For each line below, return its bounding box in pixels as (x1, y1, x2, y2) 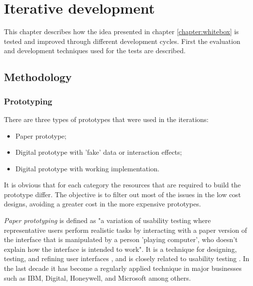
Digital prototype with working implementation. (15, 163, 160, 173)
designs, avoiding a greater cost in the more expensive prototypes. (4, 199, 201, 209)
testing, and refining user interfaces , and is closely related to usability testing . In (4, 253, 250, 264)
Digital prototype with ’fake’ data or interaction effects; (15, 147, 182, 157)
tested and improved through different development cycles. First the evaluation (4, 36, 240, 46)
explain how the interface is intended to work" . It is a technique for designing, (4, 244, 237, 254)
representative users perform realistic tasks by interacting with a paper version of (4, 225, 247, 235)
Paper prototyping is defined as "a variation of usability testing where (4, 215, 211, 225)
